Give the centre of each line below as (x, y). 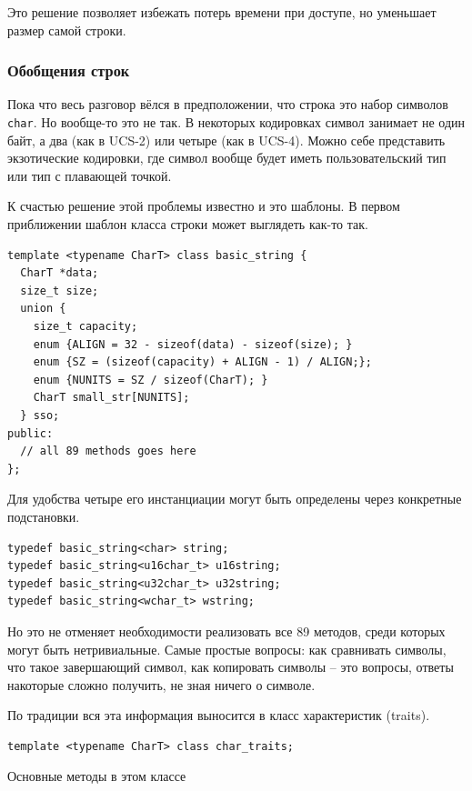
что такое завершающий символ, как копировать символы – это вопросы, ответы (231, 667)
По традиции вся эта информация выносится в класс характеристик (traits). (219, 715)
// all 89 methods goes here (108, 451)
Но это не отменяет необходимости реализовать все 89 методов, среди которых (226, 631)
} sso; (40, 415)
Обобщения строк (69, 70)
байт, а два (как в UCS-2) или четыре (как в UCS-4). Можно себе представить (226, 140)
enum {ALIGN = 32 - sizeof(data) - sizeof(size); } (193, 344)
